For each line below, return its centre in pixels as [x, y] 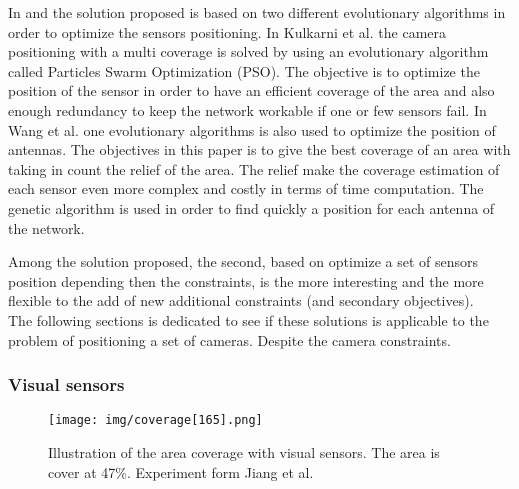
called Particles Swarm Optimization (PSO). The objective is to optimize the [244, 70]
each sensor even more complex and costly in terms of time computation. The [246, 188]
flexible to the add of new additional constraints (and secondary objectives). [241, 300]
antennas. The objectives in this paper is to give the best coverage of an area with [259, 149]
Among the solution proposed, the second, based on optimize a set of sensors [243, 261]
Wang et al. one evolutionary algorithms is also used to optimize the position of [252, 129]
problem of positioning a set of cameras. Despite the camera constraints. [229, 339]
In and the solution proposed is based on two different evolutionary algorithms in [257, 12]
